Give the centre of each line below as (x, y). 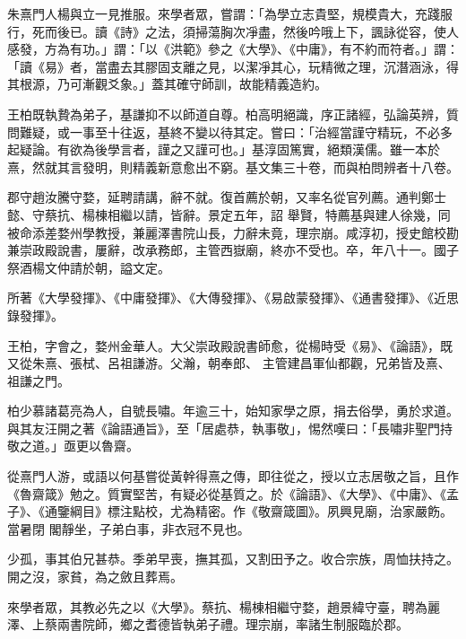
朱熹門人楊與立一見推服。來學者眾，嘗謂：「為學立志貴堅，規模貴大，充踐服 (230, 13)
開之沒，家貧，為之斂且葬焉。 (95, 577)
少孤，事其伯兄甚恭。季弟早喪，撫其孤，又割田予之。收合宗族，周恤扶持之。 (233, 559)
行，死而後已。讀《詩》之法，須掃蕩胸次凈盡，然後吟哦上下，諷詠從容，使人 (233, 31)
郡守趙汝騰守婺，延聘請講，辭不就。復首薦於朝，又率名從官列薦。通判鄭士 (227, 197)
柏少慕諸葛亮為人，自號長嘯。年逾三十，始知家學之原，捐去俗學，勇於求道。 (233, 411)
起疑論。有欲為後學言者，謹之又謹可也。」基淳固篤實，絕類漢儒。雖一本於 (224, 149)
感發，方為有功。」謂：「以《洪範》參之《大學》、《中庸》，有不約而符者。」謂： (233, 49)
